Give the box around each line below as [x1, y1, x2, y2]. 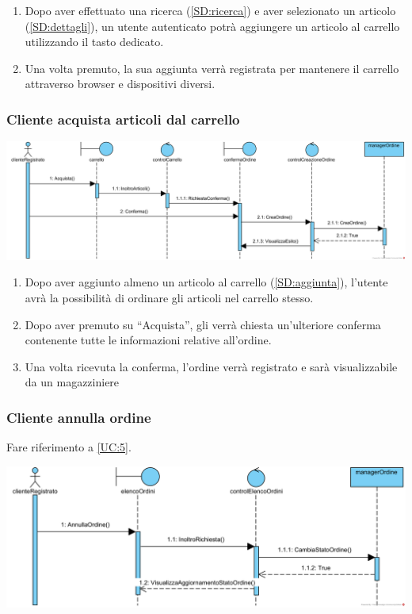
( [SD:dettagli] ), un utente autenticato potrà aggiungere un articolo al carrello [25, 17, 400, 34]
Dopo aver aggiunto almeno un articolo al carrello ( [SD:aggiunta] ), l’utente [25, 274, 388, 290]
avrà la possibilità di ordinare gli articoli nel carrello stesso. [25, 290, 314, 305]
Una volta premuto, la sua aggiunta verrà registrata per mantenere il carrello [25, 59, 399, 76]
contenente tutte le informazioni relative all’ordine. [25, 332, 272, 348]
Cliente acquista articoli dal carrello [6, 109, 240, 129]
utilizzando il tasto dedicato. [25, 33, 164, 50]
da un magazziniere [25, 374, 120, 390]
